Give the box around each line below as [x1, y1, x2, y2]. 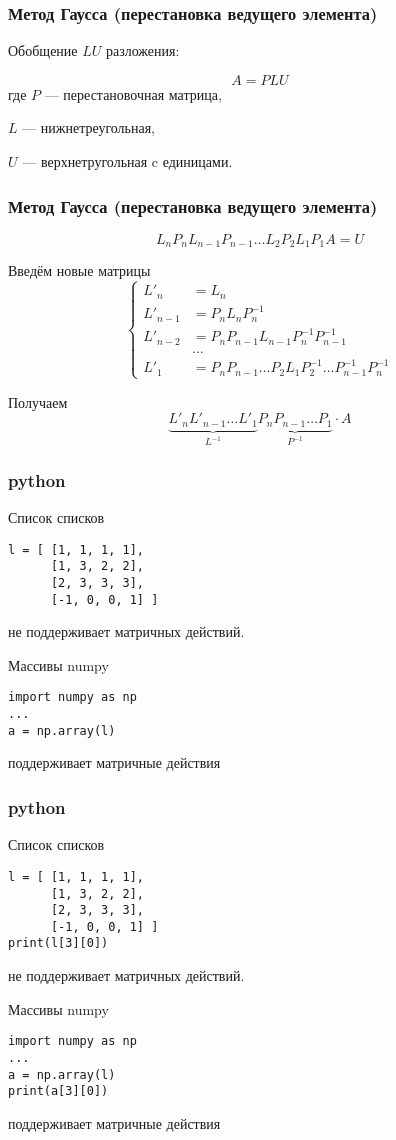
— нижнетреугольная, [22, 117, 156, 138]
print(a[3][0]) [8, 1084, 109, 1099]
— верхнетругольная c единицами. [22, 151, 233, 171]
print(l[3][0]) [8, 936, 109, 951]
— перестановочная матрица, [44, 83, 222, 104]
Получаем [8, 391, 68, 412]
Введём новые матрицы [8, 260, 151, 281]
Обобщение [8, 40, 78, 61]
